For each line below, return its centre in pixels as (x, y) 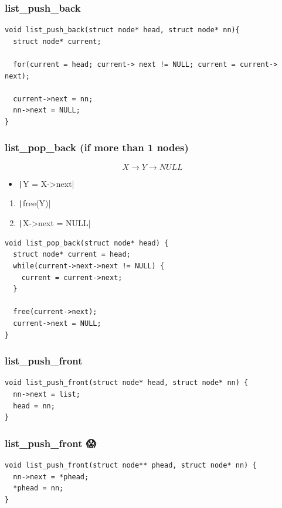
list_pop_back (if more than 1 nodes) (97, 147)
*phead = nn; (38, 488)
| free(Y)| (35, 203)
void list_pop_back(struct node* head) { (87, 243)
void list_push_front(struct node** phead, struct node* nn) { (131, 465)
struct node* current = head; (72, 255)
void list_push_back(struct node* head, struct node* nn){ (122, 30)
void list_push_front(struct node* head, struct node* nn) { (127, 383)
